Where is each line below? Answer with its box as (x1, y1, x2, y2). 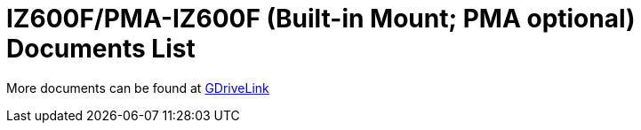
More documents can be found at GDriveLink (6, 80, 269, 96)
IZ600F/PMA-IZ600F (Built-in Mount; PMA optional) (6, 4, 636, 34)
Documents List (6, 34, 196, 64)
